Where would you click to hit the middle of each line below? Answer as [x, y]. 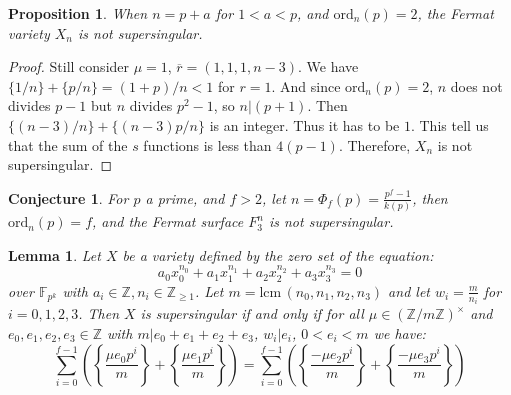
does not [476, 85]
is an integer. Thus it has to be [304, 124]
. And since [306, 85]
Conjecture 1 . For [68, 197]
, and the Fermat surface [168, 221]
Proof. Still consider [69, 66]
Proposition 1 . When [78, 13]
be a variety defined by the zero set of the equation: [278, 254]
